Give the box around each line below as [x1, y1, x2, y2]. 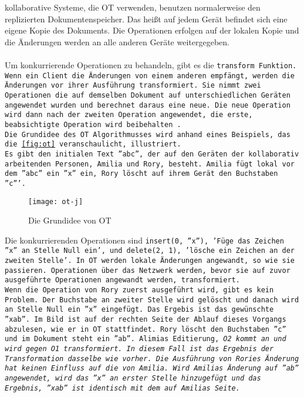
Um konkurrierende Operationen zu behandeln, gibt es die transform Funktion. [5, 58, 297, 71]
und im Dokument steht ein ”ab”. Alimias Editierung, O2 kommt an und [5, 335, 286, 343]
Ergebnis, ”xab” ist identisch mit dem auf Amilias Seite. [5, 383, 240, 392]
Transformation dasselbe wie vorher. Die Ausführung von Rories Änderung [5, 354, 299, 363]
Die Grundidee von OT [28, 214, 112, 226]
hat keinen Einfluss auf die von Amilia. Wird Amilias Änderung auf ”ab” [5, 364, 299, 373]
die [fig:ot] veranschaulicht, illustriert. [5, 140, 181, 149]
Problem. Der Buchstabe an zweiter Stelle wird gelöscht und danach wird [5, 295, 299, 304]
